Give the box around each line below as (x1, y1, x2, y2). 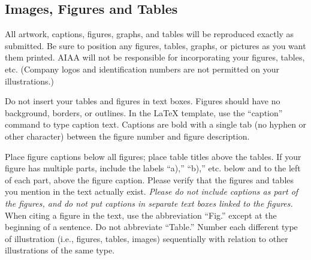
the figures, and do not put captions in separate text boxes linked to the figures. (5, 196, 293, 209)
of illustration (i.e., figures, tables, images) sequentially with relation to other (5, 232, 288, 244)
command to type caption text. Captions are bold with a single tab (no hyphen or (5, 118, 307, 131)
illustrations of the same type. (5, 244, 115, 256)
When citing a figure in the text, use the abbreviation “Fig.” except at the (5, 208, 277, 221)
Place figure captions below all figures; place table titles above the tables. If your (5, 150, 301, 162)
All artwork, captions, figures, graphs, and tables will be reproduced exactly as (5, 28, 294, 40)
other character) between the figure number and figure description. (5, 129, 250, 142)
